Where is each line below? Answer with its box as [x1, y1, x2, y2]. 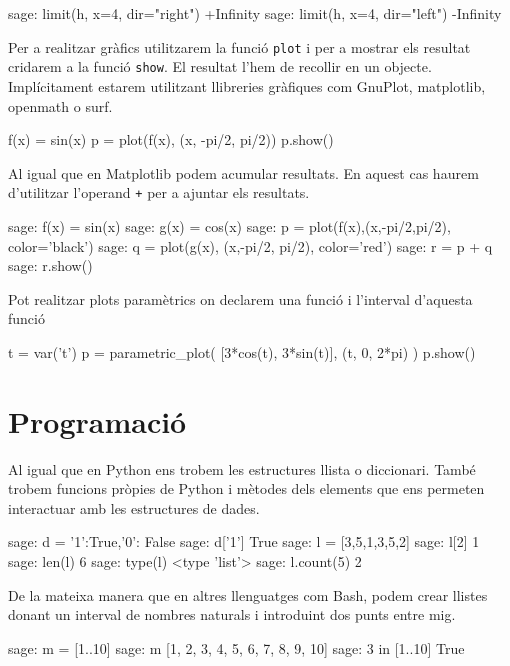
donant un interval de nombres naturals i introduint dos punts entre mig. [8, 604, 456, 625]
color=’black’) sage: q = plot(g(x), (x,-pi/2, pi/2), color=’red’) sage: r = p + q [8, 235, 493, 256]
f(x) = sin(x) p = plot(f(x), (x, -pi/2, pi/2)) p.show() [8, 129, 334, 150]
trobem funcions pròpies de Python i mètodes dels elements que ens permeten [8, 478, 485, 499]
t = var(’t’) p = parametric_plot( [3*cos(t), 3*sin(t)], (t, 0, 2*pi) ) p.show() [8, 341, 476, 362]
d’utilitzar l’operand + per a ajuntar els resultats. [8, 182, 310, 203]
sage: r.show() [8, 255, 93, 276]
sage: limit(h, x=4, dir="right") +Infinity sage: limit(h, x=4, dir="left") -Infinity [8, 3, 502, 23]
